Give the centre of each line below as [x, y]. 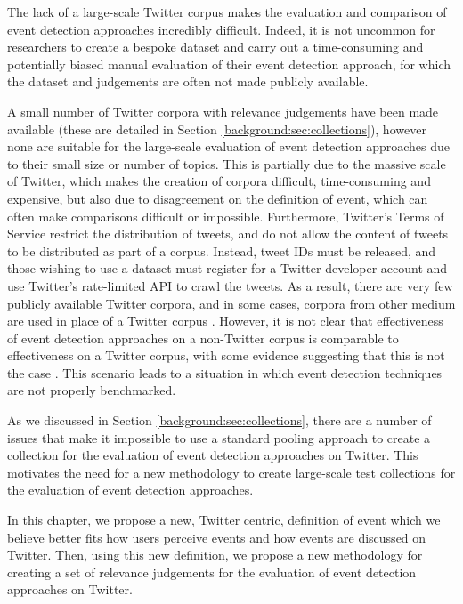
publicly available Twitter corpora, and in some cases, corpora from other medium [231, 303]
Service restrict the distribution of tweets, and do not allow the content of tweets [228, 234]
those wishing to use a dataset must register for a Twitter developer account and [227, 268]
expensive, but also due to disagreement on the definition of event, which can [218, 198]
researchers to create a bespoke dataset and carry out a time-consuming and [215, 47]
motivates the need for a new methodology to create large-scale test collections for [231, 472]
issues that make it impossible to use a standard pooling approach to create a [219, 437]
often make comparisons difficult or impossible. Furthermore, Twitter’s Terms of [226, 216]
